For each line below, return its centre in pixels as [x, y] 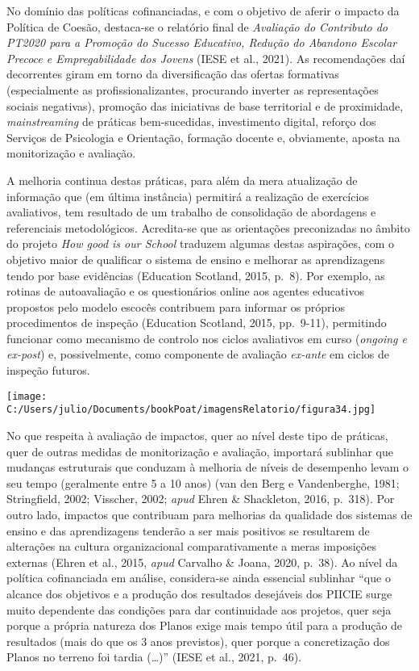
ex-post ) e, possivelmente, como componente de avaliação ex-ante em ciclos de [198, 354]
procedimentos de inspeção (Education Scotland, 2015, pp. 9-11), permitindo [197, 323]
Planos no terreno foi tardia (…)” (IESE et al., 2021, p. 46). [154, 657]
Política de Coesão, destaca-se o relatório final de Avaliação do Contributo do [197, 26]
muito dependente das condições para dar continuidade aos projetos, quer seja [199, 609]
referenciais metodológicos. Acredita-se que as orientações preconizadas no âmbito [208, 227]
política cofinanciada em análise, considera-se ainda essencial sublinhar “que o [199, 578]
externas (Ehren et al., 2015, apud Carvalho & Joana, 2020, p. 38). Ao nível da [202, 562]
